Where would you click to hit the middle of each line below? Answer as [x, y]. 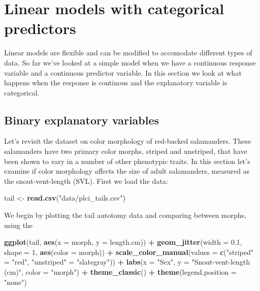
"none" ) [15, 282]
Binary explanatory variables [82, 120]
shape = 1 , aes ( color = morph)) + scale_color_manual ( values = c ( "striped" [129, 252]
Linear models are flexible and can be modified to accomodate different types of [128, 53]
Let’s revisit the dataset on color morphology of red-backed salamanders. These [128, 141]
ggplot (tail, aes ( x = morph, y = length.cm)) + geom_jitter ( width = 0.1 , [123, 242]
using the [19, 225]
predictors [40, 28]
